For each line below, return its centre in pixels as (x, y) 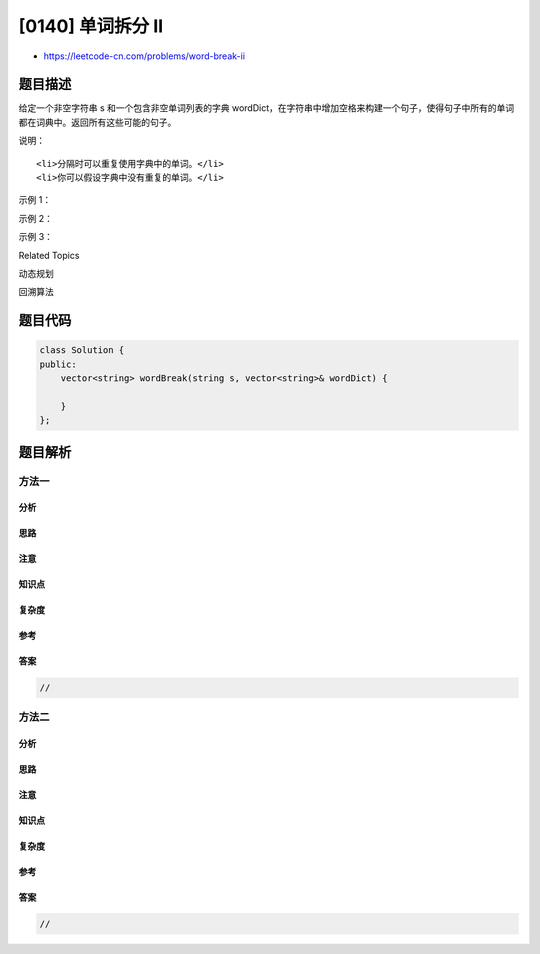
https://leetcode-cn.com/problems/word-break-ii (144, 56)
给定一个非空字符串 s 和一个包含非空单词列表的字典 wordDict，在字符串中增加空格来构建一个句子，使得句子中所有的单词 (266, 108)
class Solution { (82, 350)
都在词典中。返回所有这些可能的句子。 (97, 122)
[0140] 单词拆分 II (91, 26)
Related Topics (49, 255)
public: (58, 364)
